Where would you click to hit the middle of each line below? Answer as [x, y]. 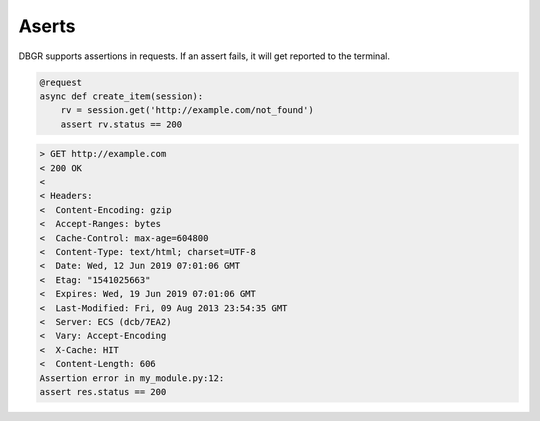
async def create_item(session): [121, 96]
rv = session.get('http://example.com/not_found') [187, 110]
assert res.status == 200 [103, 391]
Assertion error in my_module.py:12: [132, 378]
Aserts [47, 26]
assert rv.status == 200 [121, 124]
